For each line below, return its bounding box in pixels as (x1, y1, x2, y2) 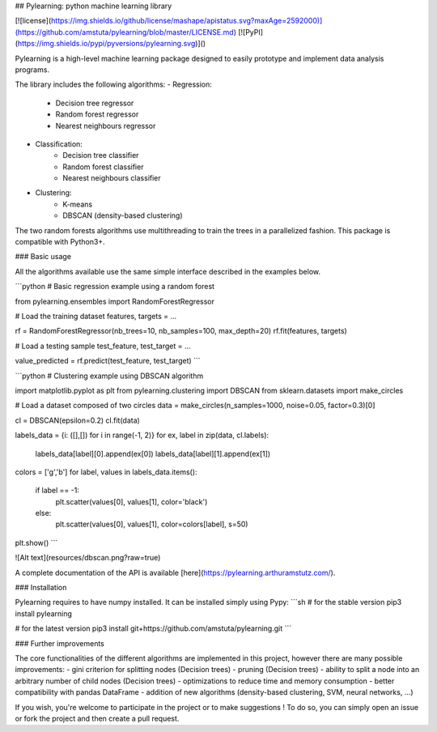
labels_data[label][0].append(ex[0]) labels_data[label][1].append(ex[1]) (35, 449, 271, 458)
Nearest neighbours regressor (55, 121, 156, 130)
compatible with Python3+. (15, 237, 105, 247)
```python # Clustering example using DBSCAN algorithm (15, 371, 204, 381)
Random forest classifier (62, 162, 144, 172)
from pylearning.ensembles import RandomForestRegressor (15, 296, 214, 306)
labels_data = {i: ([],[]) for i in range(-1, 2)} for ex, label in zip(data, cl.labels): (15, 430, 269, 440)
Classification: (35, 138, 83, 149)
